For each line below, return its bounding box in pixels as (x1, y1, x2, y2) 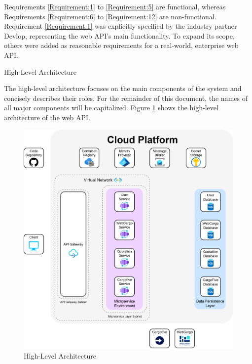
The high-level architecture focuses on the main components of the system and (4, 83, 242, 93)
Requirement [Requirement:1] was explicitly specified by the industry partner (4, 21, 237, 31)
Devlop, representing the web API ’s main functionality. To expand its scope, (4, 30, 235, 41)
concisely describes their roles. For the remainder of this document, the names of (4, 92, 248, 103)
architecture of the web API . (4, 112, 90, 122)
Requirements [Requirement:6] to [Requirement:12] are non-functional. (4, 11, 216, 21)
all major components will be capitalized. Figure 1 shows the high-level (4, 102, 218, 113)
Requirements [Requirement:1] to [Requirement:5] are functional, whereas (4, 1, 226, 11)
